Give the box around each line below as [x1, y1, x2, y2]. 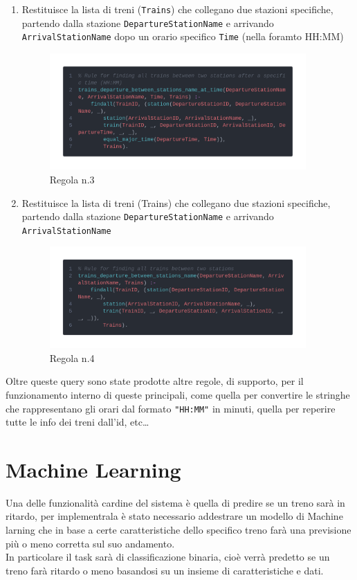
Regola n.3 [49, 172, 95, 186]
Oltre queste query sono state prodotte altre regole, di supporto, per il [6, 374, 304, 388]
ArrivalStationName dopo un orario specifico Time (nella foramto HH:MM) [21, 29, 344, 44]
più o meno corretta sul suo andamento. [6, 536, 175, 550]
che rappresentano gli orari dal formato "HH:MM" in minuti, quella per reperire [6, 401, 336, 415]
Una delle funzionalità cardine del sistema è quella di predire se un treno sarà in [6, 495, 345, 509]
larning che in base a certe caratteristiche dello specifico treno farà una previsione [6, 523, 351, 537]
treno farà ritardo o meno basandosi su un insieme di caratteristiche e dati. [6, 563, 324, 577]
